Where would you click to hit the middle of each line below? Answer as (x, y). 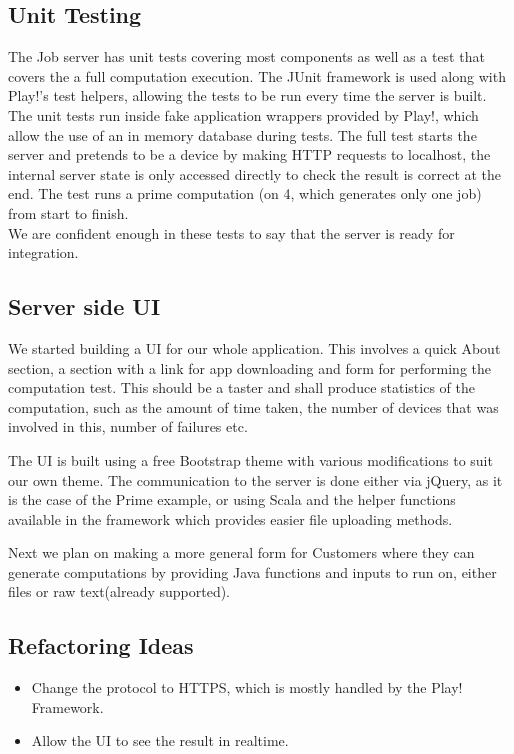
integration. (43, 252)
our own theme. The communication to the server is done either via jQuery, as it (255, 479)
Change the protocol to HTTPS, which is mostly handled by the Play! (247, 687)
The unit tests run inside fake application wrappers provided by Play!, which (243, 114)
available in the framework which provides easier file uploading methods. (230, 518)
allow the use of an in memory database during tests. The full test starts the (242, 134)
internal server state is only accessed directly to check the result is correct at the (255, 173)
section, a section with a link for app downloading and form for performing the (250, 367)
